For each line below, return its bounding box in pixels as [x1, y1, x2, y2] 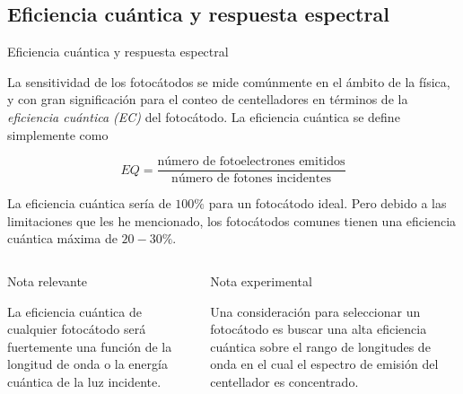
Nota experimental [210, 272, 312, 291]
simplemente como [7, 125, 109, 144]
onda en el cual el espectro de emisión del [210, 355, 439, 373]
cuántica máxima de [7, 229, 118, 248]
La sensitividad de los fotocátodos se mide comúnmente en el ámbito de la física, [7, 72, 450, 91]
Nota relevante [7, 272, 88, 291]
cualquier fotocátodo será [7, 320, 146, 338]
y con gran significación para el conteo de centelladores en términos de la [7, 90, 408, 109]
